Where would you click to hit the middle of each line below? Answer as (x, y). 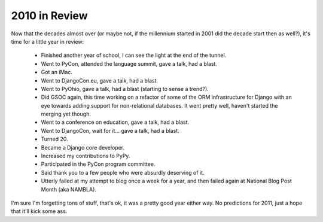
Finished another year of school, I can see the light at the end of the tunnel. (134, 55)
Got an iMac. (57, 72)
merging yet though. (66, 114)
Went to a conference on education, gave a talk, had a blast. (115, 122)
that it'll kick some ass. (39, 211)
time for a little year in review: (48, 41)
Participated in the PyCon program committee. (98, 164)
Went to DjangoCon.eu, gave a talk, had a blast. (100, 80)
